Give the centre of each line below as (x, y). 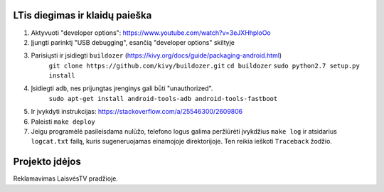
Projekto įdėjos (47, 162)
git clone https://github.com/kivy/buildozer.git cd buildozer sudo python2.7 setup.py (204, 65)
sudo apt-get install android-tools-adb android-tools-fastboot (163, 98)
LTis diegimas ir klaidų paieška (82, 15)
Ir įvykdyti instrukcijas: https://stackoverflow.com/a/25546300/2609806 (137, 112)
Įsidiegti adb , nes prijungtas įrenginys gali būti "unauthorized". (122, 88)
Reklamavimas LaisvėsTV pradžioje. (66, 178)
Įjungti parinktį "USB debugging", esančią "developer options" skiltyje (133, 42)
